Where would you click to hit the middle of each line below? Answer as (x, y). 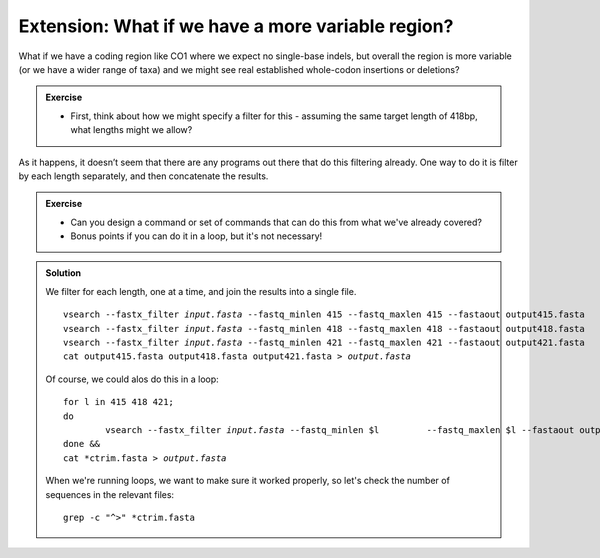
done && (82, 444)
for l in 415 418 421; (119, 402)
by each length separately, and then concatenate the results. (143, 176)
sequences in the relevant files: (110, 494)
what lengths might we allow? (131, 130)
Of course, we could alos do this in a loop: (132, 379)
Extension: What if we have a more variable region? (236, 26)
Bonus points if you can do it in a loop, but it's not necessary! (196, 236)
